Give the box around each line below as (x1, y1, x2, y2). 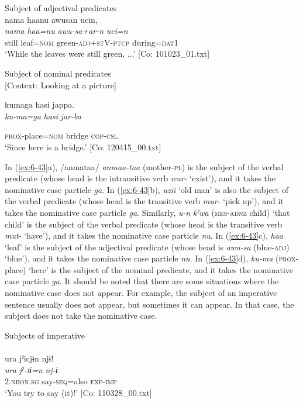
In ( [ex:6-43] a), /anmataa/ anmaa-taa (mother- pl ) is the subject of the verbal (5, 160, 284, 173)
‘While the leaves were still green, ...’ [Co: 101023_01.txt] (5, 47, 210, 60)
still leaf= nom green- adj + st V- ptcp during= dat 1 (5, 36, 178, 48)
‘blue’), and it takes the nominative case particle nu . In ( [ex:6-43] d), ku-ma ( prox (5, 252, 296, 264)
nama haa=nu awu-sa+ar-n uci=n (5, 25, 128, 37)
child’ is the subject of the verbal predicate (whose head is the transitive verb (5, 218, 283, 230)
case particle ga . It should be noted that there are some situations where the (5, 275, 279, 287)
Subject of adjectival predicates (5, 2, 117, 13)
